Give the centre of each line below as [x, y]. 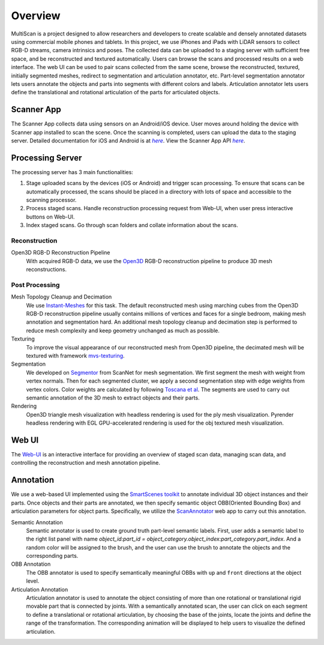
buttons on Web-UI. [50, 217]
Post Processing [35, 285]
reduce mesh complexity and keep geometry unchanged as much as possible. [123, 330]
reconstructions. [46, 270]
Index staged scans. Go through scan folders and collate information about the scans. [132, 225]
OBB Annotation [31, 564]
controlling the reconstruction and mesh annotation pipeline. [86, 463]
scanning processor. [51, 200]
